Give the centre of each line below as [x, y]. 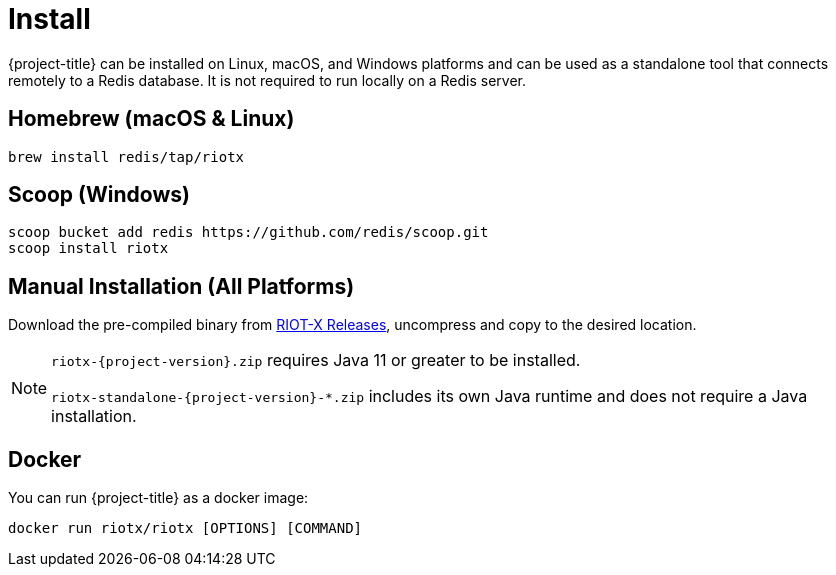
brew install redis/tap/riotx [126, 156]
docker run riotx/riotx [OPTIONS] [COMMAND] [185, 528]
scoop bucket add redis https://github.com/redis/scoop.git [248, 232]
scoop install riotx [88, 248]
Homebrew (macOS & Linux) [151, 119]
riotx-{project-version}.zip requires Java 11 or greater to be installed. [316, 360]
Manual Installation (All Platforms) [181, 286]
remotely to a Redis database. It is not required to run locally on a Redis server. [267, 80]
